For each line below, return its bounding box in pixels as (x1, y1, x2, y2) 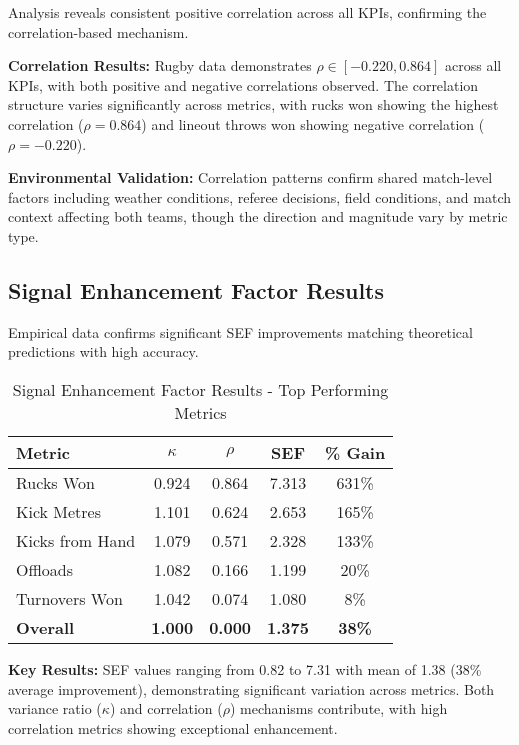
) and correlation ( (109, 698, 223, 719)
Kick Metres (16, 499, 102, 523)
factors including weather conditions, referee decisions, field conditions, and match (8, 186, 512, 207)
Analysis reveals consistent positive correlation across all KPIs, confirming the (8, 2, 487, 22)
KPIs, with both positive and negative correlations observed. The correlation (8, 74, 479, 95)
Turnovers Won (16, 586, 123, 610)
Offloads (16, 557, 73, 581)
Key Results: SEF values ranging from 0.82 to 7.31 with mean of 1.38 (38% (8, 658, 482, 679)
